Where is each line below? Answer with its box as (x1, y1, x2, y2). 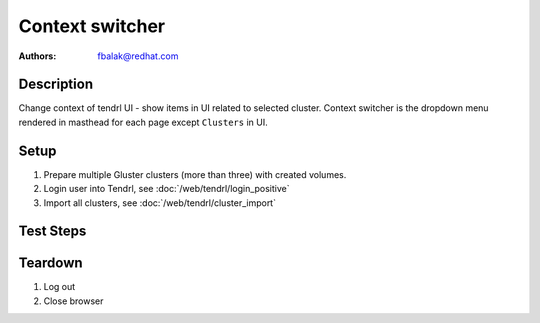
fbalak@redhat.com (97, 50, 179, 62)
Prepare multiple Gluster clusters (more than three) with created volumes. (43, 168, 347, 180)
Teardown (18, 255, 84, 272)
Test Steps (18, 223, 87, 240)
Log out (43, 281, 76, 293)
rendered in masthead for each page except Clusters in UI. (18, 116, 269, 128)
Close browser (43, 295, 104, 307)
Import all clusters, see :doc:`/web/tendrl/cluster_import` (43, 196, 277, 209)
